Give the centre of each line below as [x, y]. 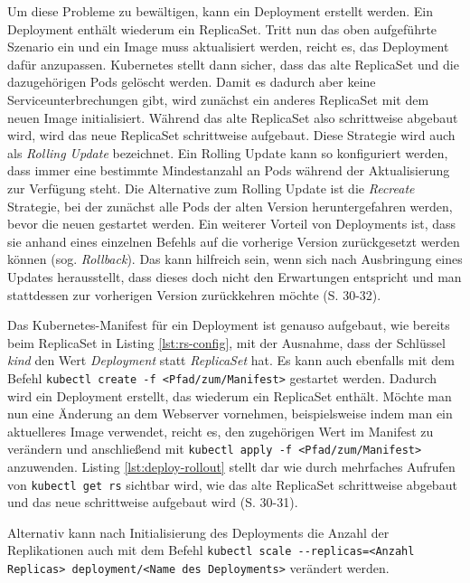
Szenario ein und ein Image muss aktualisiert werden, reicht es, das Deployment [228, 47]
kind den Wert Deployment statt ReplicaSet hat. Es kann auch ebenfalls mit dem [231, 360]
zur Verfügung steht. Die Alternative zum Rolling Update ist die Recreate [211, 188]
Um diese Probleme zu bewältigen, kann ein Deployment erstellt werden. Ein [221, 11]
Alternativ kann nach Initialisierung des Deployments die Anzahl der [198, 532]
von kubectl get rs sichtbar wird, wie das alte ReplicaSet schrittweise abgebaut [232, 484]
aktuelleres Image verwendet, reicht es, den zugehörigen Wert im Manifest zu [221, 431]
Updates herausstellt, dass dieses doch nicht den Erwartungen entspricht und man [235, 276]
